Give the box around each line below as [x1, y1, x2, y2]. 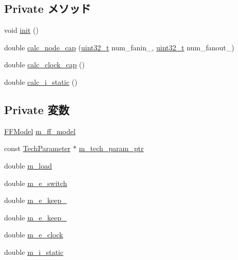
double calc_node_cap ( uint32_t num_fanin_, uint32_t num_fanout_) [4, 42, 234, 52]
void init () [4, 25, 39, 35]
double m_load [4, 160, 52, 171]
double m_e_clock [4, 229, 63, 240]
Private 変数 [4, 101, 69, 117]
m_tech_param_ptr [79, 143, 144, 154]
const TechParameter [4, 143, 71, 154]
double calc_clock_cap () [4, 59, 85, 70]
